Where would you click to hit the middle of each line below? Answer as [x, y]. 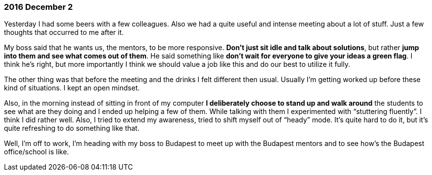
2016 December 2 [38, 7]
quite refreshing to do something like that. [72, 128]
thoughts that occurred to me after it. [64, 32]
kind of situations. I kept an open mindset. [72, 88]
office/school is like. [36, 152]
